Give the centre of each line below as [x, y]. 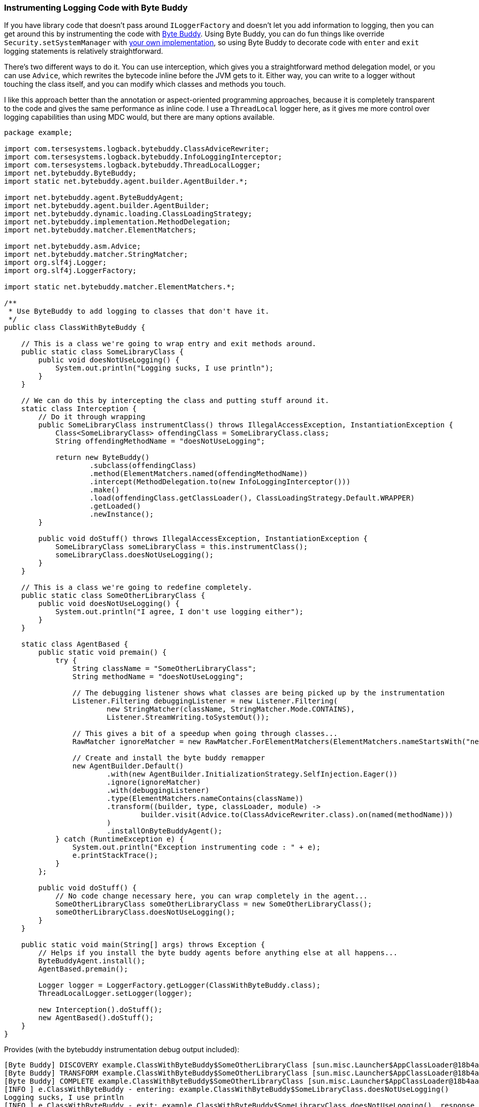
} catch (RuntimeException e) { [120, 839]
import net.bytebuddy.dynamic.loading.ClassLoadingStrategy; [128, 214]
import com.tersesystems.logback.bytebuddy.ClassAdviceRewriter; [137, 149]
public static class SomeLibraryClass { [102, 352]
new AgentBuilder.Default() [128, 766]
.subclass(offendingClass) [143, 466]
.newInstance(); [122, 514]
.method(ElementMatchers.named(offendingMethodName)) [199, 474]
